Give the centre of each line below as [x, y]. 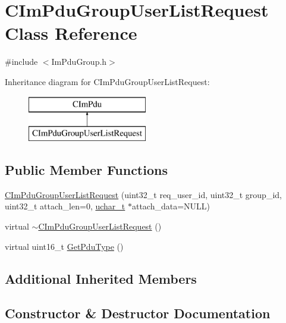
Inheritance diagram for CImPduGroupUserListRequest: [107, 81]
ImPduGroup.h [79, 62]
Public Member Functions [86, 170]
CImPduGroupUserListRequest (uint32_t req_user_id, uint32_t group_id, [143, 194]
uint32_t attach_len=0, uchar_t [65, 206]
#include [21, 62]
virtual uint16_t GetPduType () [64, 246]
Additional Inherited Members [101, 278]
